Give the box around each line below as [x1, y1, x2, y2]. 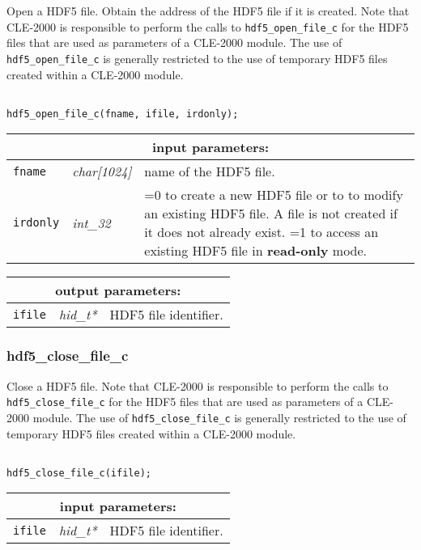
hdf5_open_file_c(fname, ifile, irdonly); [6, 108, 239, 120]
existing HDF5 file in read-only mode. [144, 241, 368, 260]
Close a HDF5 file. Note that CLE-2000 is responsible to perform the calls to [6, 377, 389, 394]
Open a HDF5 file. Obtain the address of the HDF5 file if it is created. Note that [6, 2, 410, 19]
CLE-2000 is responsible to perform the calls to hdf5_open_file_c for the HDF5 [6, 18, 409, 35]
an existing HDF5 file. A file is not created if [144, 204, 398, 223]
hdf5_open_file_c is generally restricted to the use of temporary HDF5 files [6, 49, 388, 66]
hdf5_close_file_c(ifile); [6, 467, 151, 479]
